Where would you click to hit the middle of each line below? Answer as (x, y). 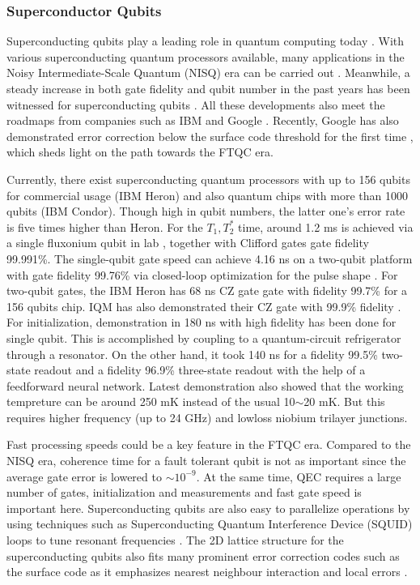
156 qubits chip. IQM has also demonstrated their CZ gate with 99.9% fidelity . (204, 306)
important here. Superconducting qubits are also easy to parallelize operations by (208, 508)
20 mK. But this (344, 401)
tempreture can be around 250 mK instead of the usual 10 (151, 401)
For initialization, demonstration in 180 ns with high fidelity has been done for (202, 322)
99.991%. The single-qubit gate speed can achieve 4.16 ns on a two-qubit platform (210, 258)
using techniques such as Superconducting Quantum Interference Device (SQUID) (210, 524)
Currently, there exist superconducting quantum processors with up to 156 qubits (208, 179)
